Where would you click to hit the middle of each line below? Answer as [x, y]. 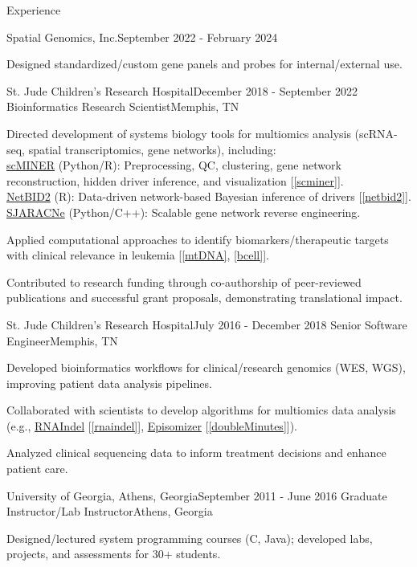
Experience [34, 10]
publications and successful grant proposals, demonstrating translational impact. [204, 298]
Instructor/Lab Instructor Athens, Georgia [110, 511]
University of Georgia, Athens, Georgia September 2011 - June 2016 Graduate [197, 495]
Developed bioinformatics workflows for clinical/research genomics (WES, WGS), [206, 367]
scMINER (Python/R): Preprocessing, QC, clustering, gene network [174, 165]
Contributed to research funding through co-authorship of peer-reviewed [184, 281]
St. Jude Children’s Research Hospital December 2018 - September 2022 [182, 90]
